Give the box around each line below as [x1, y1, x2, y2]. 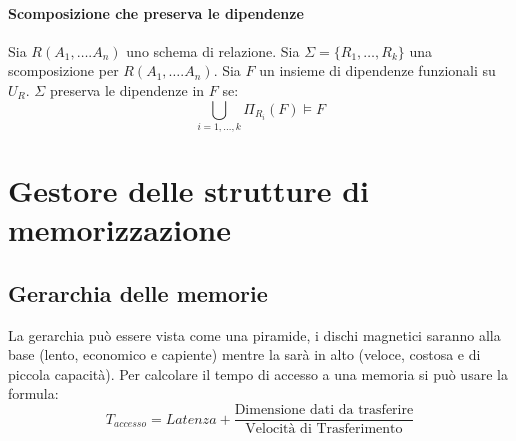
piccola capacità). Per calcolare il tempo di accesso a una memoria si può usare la [8, 363, 508, 384]
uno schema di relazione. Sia [126, 40, 300, 61]
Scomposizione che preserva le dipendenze [8, 2, 304, 23]
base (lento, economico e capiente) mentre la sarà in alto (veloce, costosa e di [8, 344, 481, 365]
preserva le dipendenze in [49, 79, 205, 100]
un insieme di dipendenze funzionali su [259, 60, 496, 81]
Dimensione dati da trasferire [234, 403, 414, 418]
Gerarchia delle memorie [8, 277, 268, 308]
